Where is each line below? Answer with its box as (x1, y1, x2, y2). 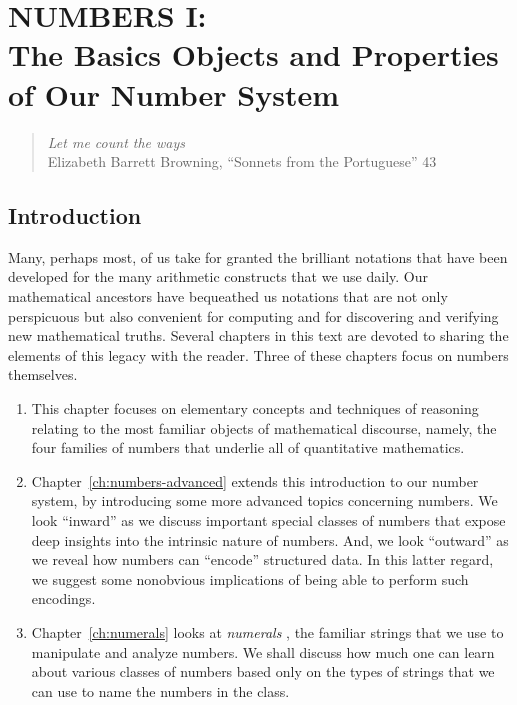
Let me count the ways (47, 131, 186, 152)
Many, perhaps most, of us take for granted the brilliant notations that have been (8, 246, 508, 267)
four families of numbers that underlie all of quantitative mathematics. (31, 437, 465, 458)
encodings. (31, 588, 96, 609)
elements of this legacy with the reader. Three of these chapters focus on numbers (8, 344, 509, 365)
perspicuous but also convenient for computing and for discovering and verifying (8, 305, 499, 326)
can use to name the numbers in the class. (31, 680, 290, 701)
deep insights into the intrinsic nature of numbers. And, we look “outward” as (31, 529, 509, 550)
